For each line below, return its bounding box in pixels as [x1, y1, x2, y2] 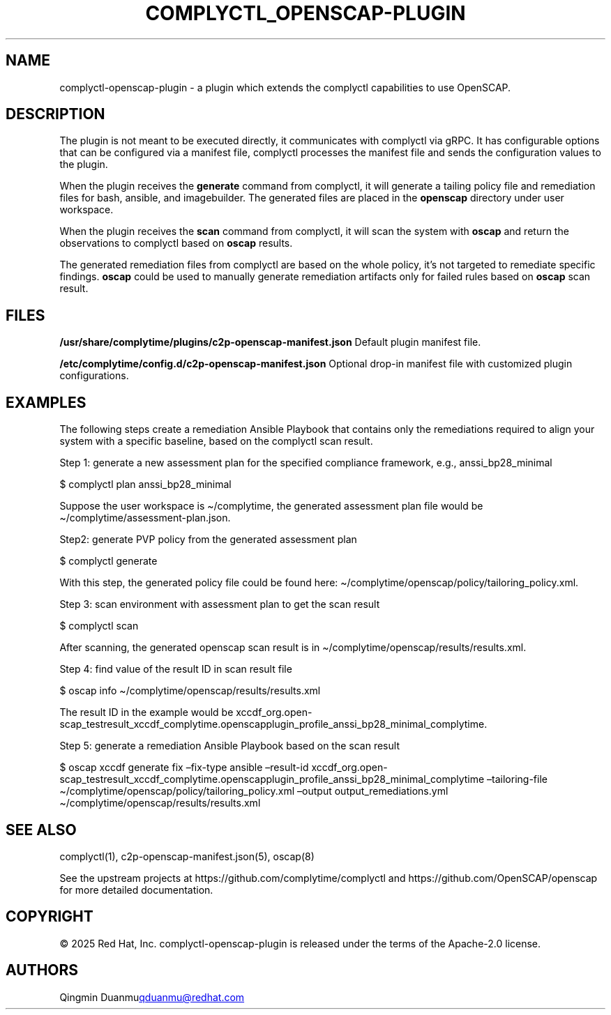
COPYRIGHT [6, 908, 93, 926]
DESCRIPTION [6, 105, 105, 123]
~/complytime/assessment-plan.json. [59, 512, 231, 524]
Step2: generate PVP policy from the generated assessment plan [59, 533, 357, 546]
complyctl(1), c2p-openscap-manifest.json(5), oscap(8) [59, 850, 315, 862]
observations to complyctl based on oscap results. [59, 237, 293, 250]
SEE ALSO [6, 821, 77, 839]
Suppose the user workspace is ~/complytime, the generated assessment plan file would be [59, 500, 483, 512]
